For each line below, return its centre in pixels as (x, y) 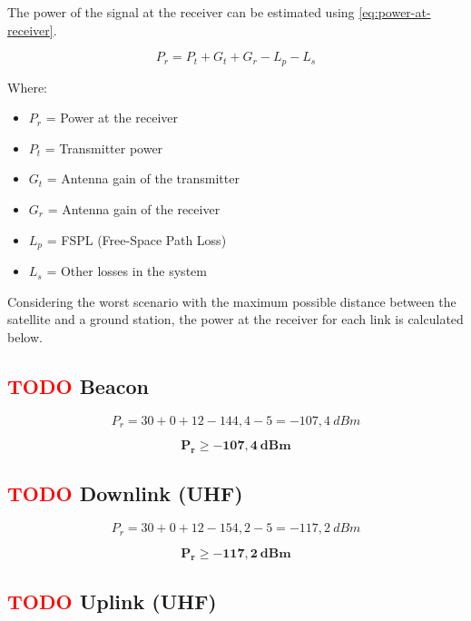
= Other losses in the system (127, 271)
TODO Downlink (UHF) (125, 493)
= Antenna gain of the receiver (134, 209)
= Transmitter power (104, 148)
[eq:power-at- (395, 12)
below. (25, 336)
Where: (27, 87)
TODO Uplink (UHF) (112, 601)
